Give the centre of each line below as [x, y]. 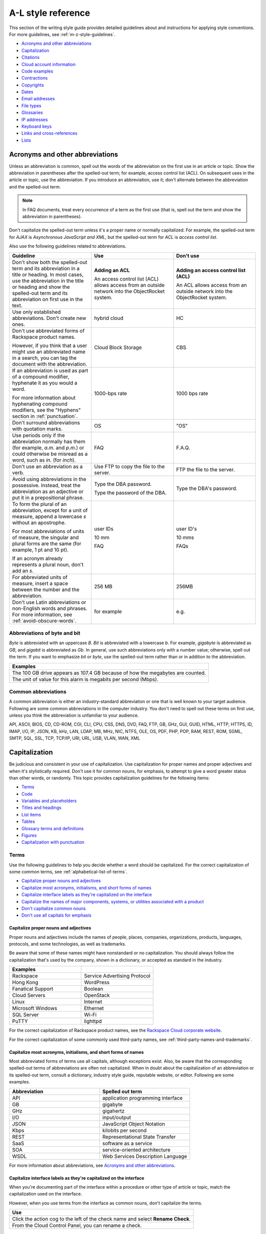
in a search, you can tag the [44, 358]
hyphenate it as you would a [45, 383]
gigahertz [114, 1111]
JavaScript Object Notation [133, 1124]
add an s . [23, 571]
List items [31, 814]
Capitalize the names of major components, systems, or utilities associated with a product [113, 901]
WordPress [97, 982]
